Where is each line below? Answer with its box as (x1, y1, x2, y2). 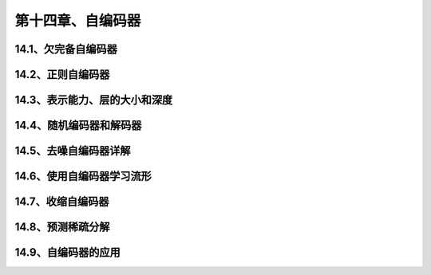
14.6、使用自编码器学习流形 (14, 170, 152, 183)
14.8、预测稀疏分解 (14, 220, 110, 234)
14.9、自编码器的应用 (14, 246, 121, 259)
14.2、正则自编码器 (14, 68, 110, 81)
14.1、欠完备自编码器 (14, 42, 117, 56)
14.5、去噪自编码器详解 (14, 144, 131, 158)
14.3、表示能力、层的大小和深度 (14, 93, 173, 107)
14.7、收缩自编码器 (14, 195, 109, 209)
